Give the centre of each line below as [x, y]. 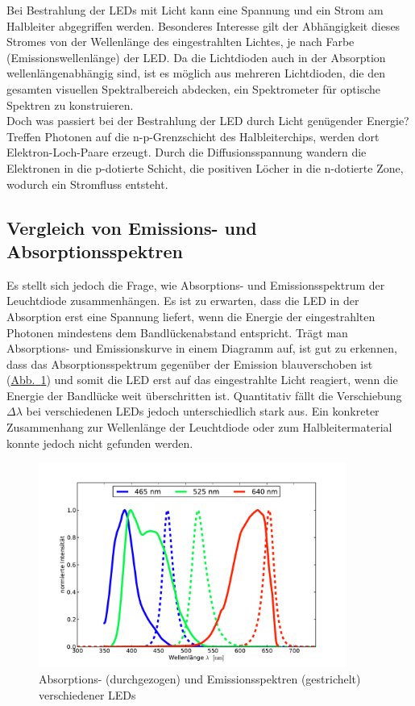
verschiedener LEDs [87, 694]
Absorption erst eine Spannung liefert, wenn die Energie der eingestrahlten [191, 316]
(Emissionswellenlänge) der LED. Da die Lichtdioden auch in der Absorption [196, 57]
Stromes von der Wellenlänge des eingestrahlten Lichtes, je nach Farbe [181, 42]
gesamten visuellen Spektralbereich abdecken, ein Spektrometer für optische [193, 88]
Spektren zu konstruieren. [70, 104]
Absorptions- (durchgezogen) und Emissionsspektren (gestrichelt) [200, 678]
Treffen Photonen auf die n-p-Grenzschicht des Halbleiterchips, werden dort [193, 136]
